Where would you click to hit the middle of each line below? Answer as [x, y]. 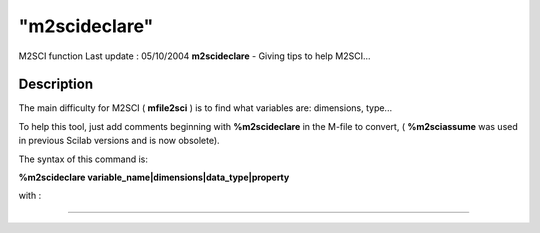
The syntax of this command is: [83, 159]
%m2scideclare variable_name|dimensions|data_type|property [154, 177]
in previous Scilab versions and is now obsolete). [119, 141]
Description [56, 84]
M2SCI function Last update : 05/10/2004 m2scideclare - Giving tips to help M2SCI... [194, 56]
